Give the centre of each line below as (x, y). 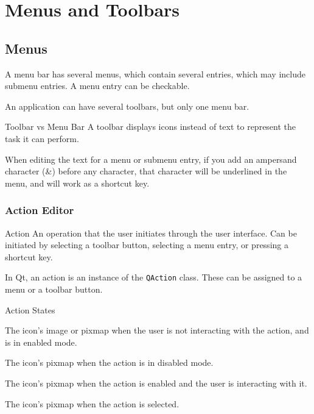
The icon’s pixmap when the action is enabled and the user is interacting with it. (156, 383)
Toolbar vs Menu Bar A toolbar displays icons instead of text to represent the (151, 127)
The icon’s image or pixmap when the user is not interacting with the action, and (157, 330)
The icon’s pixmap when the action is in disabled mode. (109, 362)
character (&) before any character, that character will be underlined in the (146, 171)
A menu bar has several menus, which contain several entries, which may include (155, 73)
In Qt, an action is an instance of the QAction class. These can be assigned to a (154, 277)
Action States (30, 309)
